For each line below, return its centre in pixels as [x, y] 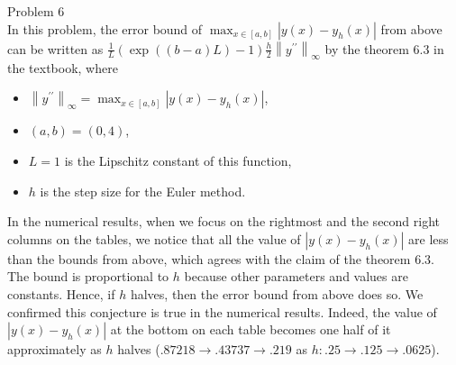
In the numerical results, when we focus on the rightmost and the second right [224, 221]
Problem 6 [36, 11]
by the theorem [367, 48]
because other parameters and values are [296, 276]
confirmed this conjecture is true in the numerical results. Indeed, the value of [222, 311]
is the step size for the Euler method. [143, 191]
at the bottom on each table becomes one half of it [251, 329]
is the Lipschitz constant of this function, [178, 161]
